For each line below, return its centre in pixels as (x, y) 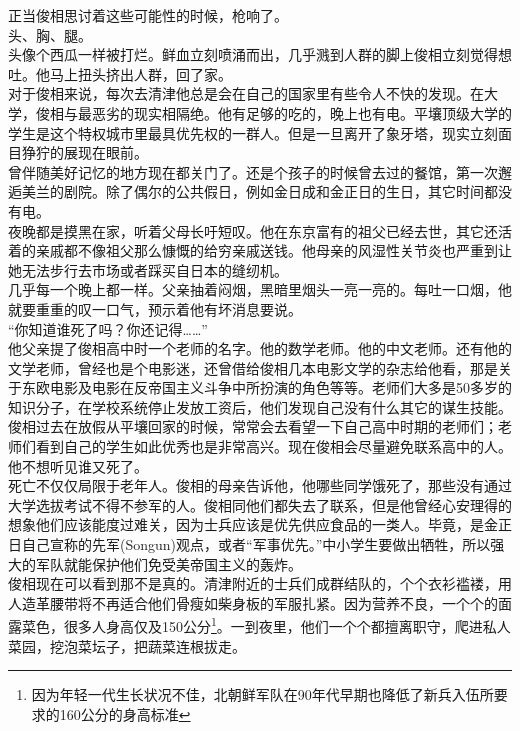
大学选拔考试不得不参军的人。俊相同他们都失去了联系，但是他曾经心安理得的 (260, 504)
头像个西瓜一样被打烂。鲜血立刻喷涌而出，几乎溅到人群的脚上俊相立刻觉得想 (260, 54)
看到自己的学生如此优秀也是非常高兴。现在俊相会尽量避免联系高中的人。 (273, 446)
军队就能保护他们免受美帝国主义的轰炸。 (168, 563)
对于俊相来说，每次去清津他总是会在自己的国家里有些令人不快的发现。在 (246, 93)
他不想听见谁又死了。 (78, 465)
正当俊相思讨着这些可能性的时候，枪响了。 (148, 15)
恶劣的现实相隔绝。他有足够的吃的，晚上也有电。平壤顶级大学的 (301, 112)
